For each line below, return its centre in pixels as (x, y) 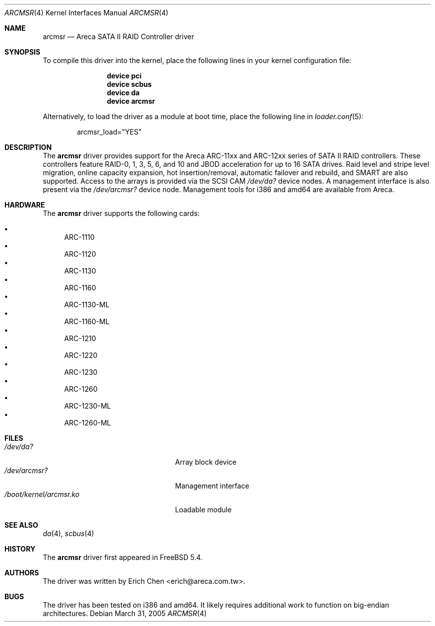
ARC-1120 (80, 254)
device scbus (129, 84)
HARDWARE (25, 205)
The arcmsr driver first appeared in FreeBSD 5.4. (123, 557)
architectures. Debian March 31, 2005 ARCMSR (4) (125, 613)
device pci (124, 76)
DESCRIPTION (28, 147)
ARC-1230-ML (88, 406)
